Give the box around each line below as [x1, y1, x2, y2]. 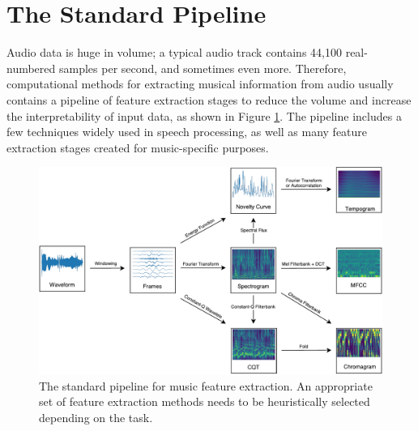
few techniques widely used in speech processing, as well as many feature [6, 123, 368, 140]
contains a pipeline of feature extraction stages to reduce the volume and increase [6, 91, 412, 108]
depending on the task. [39, 408, 153, 425]
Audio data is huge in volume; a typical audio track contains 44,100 [6, 44, 342, 61]
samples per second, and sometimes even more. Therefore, [58, 59, 347, 76]
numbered [6, 59, 56, 76]
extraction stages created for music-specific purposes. [6, 139, 269, 156]
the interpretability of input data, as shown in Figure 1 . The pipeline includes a [6, 107, 402, 124]
